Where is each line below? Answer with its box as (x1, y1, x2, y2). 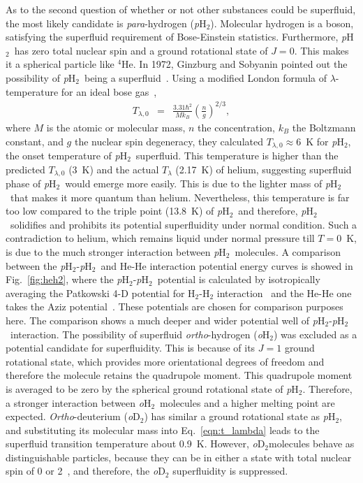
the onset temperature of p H (6, 147, 128, 162)
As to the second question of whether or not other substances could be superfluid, (6, 2, 356, 16)
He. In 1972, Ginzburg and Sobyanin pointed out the (121, 57, 348, 71)
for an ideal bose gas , (61, 84, 157, 99)
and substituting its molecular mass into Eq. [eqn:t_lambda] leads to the (6, 422, 320, 437)
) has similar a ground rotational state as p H (144, 409, 336, 424)
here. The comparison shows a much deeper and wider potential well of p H (6, 312, 325, 327)
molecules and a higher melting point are (160, 395, 335, 410)
